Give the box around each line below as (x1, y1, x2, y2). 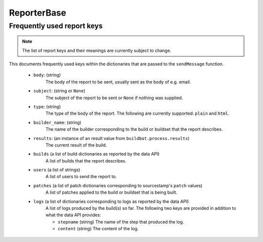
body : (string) (33, 72, 61, 78)
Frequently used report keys (9, 21, 103, 30)
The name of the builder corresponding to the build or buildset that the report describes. (45, 126, 223, 132)
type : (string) (33, 103, 61, 109)
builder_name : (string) (33, 120, 81, 125)
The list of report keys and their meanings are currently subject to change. (22, 47, 171, 53)
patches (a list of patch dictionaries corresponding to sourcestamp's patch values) (33, 182, 203, 188)
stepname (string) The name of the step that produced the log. (57, 219, 185, 224)
